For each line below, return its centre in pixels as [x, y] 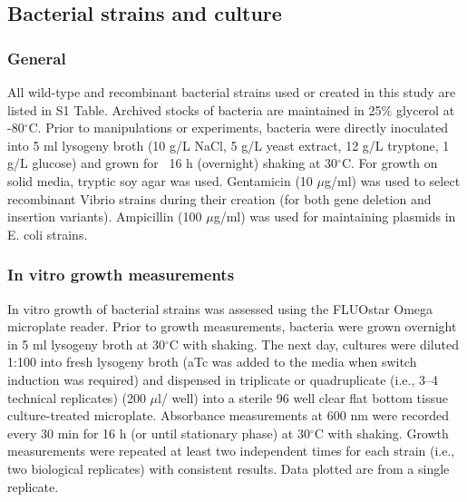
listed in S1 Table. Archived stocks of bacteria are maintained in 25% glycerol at [231, 109]
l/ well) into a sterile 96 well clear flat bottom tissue [303, 397]
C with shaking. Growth [381, 433]
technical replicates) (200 [77, 397]
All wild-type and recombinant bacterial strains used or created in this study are [232, 92]
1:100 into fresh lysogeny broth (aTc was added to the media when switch [212, 362]
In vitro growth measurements [121, 275]
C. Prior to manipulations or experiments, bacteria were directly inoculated [238, 128]
